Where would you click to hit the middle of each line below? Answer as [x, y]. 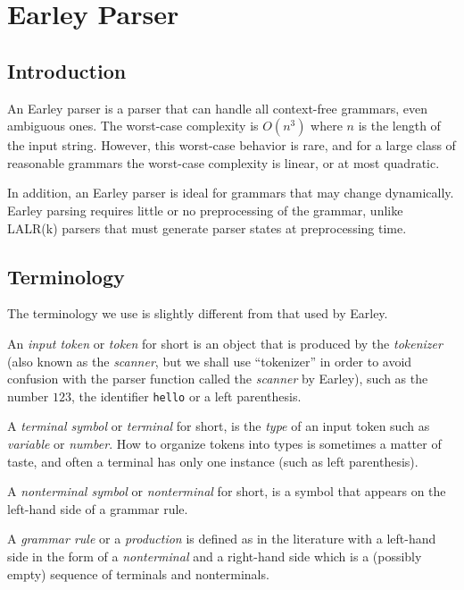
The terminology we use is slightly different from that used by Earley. [198, 313]
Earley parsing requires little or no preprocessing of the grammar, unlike [205, 210]
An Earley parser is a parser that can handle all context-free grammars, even [217, 108]
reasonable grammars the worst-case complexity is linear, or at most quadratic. [224, 162]
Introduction [67, 70]
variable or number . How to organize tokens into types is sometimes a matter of [224, 443]
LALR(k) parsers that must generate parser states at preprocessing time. [207, 228]
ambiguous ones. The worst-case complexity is [133, 126]
